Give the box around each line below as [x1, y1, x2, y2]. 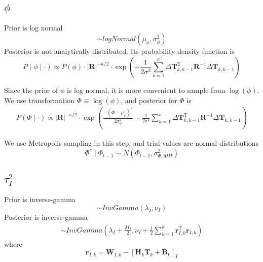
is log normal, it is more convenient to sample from [66, 85, 226, 95]
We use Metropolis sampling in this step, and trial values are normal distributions [4, 138, 259, 148]
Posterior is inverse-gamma [4, 211, 88, 222]
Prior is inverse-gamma [4, 194, 76, 205]
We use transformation [4, 94, 75, 105]
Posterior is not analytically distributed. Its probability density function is [4, 46, 235, 56]
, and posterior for [121, 94, 177, 105]
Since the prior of [4, 85, 58, 95]
